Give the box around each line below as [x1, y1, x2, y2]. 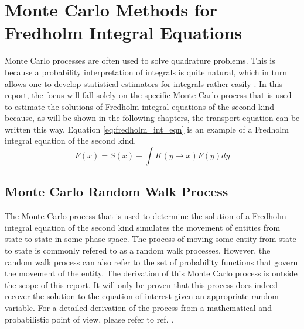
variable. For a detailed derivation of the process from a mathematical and [5, 302, 272, 314]
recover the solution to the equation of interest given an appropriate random [5, 290, 279, 302]
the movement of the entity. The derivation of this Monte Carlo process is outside [5, 267, 298, 279]
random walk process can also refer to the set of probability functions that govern [5, 255, 298, 268]
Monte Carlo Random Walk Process [5, 182, 228, 200]
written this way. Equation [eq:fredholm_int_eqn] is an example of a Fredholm [5, 123, 289, 135]
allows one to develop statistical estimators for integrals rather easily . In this [5, 77, 283, 89]
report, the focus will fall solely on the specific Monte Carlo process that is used [5, 89, 292, 101]
